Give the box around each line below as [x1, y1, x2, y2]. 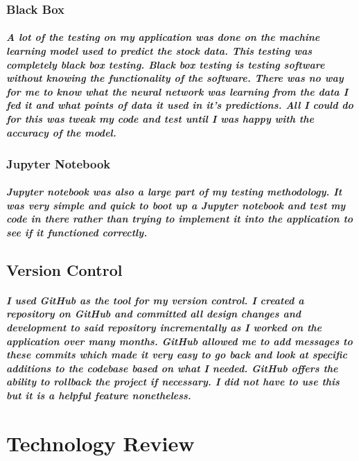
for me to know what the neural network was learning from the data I [6, 84, 349, 98]
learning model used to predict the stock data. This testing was [6, 44, 312, 58]
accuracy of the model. [6, 125, 116, 139]
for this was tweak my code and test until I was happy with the [6, 112, 314, 125]
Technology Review [6, 428, 195, 457]
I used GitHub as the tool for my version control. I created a [6, 293, 304, 307]
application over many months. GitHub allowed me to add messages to [6, 333, 353, 348]
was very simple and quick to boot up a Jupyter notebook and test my [6, 198, 346, 212]
